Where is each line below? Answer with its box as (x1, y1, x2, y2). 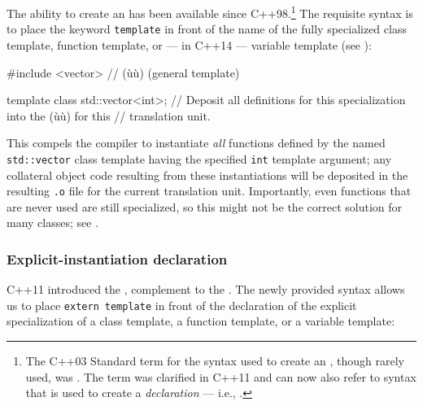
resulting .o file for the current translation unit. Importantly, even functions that (7, 182, 412, 199)
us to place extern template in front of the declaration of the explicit (7, 296, 357, 313)
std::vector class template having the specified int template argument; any (7, 150, 392, 167)
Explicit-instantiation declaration (7, 248, 228, 268)
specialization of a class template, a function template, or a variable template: (7, 312, 395, 330)
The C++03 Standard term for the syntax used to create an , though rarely (25, 352, 404, 369)
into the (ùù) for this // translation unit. (7, 107, 211, 124)
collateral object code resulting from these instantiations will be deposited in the (7, 166, 408, 183)
